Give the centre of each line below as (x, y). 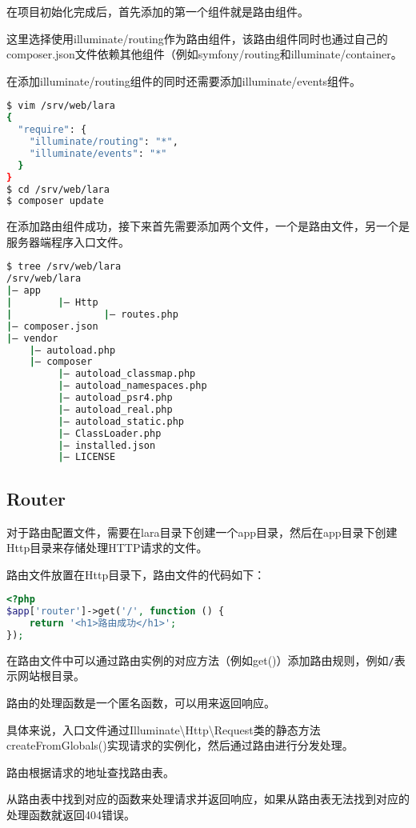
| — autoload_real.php (115, 409)
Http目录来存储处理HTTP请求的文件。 (107, 548)
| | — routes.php (92, 314)
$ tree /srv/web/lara (64, 267)
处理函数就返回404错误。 (71, 815)
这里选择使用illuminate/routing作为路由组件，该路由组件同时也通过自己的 (197, 38)
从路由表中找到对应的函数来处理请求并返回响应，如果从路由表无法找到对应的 (208, 799)
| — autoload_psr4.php (115, 398)
